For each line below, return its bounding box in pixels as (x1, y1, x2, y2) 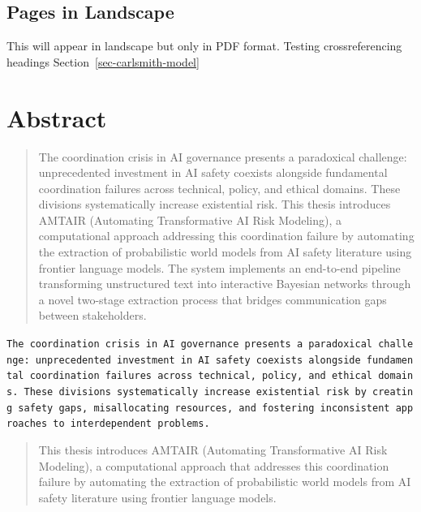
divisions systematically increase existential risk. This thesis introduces (38, 196, 391, 213)
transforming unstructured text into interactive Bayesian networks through (38, 275, 411, 292)
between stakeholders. (38, 307, 147, 324)
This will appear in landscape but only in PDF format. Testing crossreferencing (6, 37, 402, 54)
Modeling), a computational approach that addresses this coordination (38, 457, 389, 474)
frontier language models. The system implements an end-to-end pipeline (38, 259, 401, 276)
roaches (6, 418, 48, 430)
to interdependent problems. (53, 418, 210, 430)
